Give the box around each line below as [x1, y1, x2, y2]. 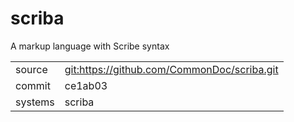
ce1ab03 [64, 78, 108, 92]
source [15, 62, 48, 76]
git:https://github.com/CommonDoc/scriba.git [64, 62, 279, 76]
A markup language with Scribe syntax [10, 40, 170, 52]
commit [15, 78, 51, 92]
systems [15, 95, 55, 109]
